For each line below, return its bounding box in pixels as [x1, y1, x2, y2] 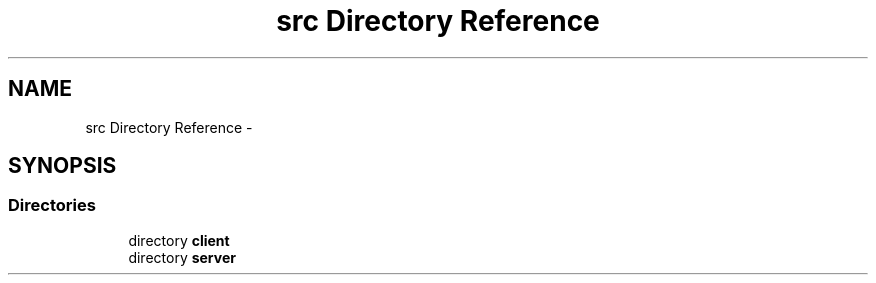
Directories [8, 195, 96, 216]
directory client [128, 231, 230, 249]
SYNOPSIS [8, 153, 117, 179]
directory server [128, 248, 236, 266]
